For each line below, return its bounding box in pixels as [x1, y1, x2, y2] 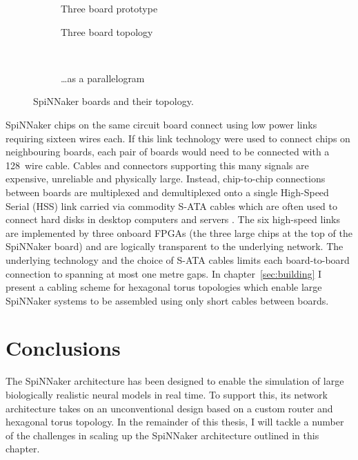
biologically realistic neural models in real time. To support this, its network [6, 387, 328, 401]
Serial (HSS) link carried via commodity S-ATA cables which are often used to [6, 198, 337, 213]
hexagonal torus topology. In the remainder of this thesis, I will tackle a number [6, 414, 344, 429]
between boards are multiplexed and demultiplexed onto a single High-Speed [6, 184, 329, 199]
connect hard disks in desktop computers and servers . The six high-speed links [6, 212, 341, 227]
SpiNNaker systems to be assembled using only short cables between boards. [6, 293, 329, 307]
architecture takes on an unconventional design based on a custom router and [6, 401, 333, 415]
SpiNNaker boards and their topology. [33, 94, 194, 108]
